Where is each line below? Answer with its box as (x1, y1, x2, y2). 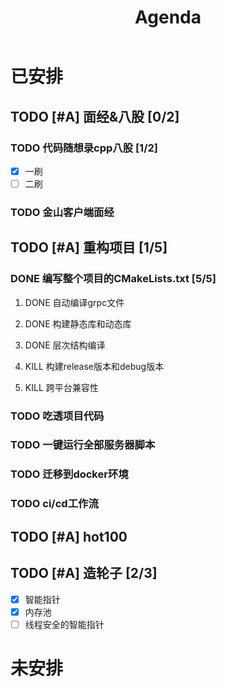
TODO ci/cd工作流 (10, 497, 99, 511)
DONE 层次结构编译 (24, 339, 106, 351)
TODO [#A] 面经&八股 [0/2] (10, 108, 180, 125)
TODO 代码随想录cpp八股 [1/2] (10, 141, 158, 155)
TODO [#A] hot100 (10, 528, 128, 545)
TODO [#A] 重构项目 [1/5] (10, 239, 168, 256)
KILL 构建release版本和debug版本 (24, 360, 165, 372)
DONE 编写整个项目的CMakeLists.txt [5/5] (10, 272, 217, 286)
